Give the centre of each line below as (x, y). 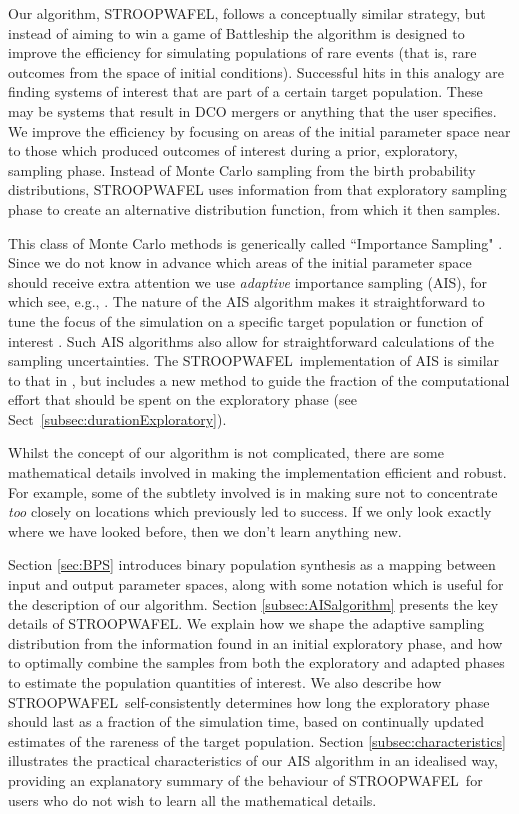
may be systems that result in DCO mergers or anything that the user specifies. (252, 110)
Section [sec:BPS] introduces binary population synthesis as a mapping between (252, 564)
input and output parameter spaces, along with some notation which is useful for (256, 584)
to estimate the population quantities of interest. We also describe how (225, 682)
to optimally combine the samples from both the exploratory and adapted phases (256, 662)
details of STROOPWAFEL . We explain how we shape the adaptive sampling (246, 623)
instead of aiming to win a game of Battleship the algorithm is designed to (236, 32)
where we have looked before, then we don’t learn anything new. (205, 530)
